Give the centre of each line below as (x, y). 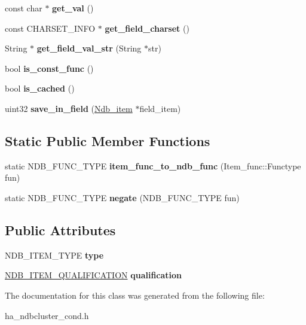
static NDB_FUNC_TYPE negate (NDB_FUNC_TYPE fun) (122, 197)
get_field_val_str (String (89, 48)
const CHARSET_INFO (50, 28)
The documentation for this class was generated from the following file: (135, 295)
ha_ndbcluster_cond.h (47, 315)
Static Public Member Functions (108, 140)
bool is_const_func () (49, 68)
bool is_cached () (40, 88)
